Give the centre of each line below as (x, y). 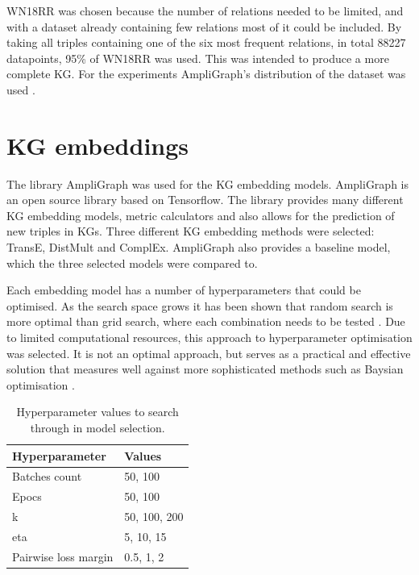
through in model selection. (97, 427)
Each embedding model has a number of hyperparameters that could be (184, 290)
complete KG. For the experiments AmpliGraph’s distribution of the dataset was (206, 74)
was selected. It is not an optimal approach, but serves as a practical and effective (209, 353)
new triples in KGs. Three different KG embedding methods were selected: (191, 231)
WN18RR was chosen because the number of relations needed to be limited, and (205, 10)
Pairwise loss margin (63, 556)
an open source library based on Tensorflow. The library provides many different (205, 200)
